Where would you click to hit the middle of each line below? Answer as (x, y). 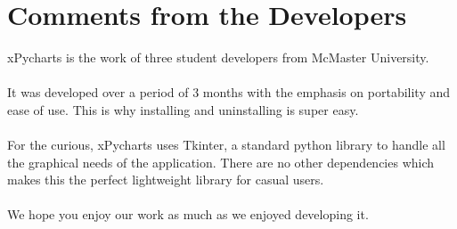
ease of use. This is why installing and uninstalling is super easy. (183, 109)
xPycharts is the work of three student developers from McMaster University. (218, 57)
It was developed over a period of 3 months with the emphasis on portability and (229, 92)
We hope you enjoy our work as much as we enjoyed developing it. (188, 214)
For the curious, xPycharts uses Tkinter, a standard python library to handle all (226, 145)
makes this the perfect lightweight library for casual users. (166, 180)
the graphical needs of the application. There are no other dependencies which (221, 162)
